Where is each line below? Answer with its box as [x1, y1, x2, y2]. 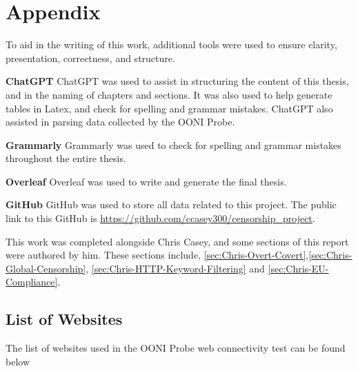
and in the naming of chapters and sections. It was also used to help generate [6, 87, 332, 101]
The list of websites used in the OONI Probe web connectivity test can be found [6, 341, 346, 355]
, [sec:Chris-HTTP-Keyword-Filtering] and [86, 261, 265, 275]
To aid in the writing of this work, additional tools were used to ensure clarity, [6, 37, 337, 52]
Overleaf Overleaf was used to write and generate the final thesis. [6, 174, 287, 188]
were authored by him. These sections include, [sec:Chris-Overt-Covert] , [6, 248, 309, 262]
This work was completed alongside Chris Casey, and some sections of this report [6, 234, 349, 248]
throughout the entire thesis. [6, 151, 126, 166]
